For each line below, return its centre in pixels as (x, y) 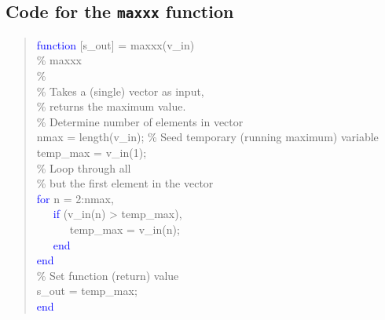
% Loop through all (84, 167)
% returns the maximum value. (111, 106)
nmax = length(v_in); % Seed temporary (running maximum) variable (207, 137)
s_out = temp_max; (87, 291)
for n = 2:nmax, (75, 198)
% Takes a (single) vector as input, (120, 91)
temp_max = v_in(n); (125, 229)
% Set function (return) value (108, 275)
